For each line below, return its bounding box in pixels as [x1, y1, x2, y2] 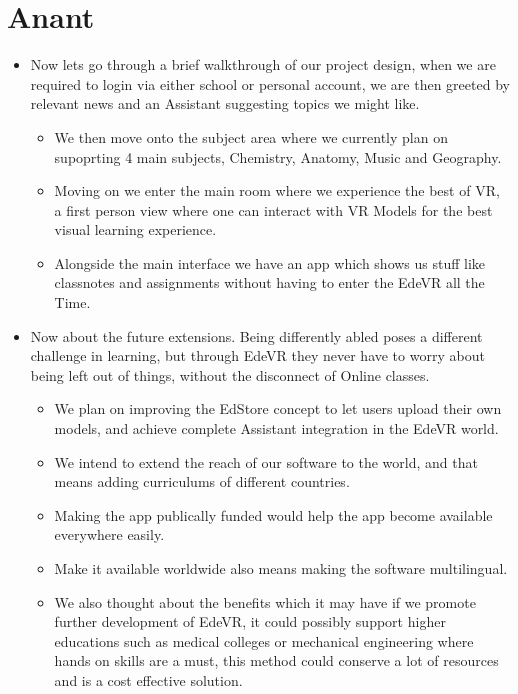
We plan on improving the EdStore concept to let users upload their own [54, 398, 502, 419]
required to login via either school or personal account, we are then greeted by [30, 73, 510, 94]
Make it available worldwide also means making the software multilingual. [54, 558, 508, 578]
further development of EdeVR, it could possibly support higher [54, 611, 446, 632]
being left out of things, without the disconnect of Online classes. [30, 364, 430, 385]
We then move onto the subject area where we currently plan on [54, 126, 448, 147]
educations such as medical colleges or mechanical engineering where [54, 630, 474, 651]
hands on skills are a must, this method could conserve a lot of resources [54, 650, 499, 671]
